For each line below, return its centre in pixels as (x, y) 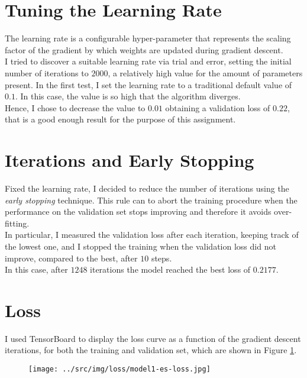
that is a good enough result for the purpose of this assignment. (120, 119)
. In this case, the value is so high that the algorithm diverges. (128, 96)
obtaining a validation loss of (218, 107)
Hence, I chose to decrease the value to (75, 107)
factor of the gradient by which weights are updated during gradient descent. (144, 49)
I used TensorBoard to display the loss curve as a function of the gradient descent (153, 338)
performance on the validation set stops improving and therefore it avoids (138, 211)
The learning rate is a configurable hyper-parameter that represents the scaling (148, 38)
